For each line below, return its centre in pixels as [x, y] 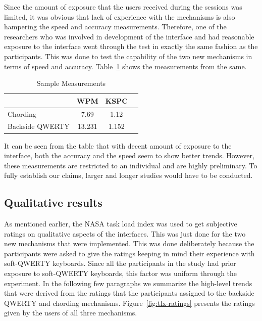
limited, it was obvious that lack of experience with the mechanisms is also [120, 16]
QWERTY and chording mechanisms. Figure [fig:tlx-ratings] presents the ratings [129, 303]
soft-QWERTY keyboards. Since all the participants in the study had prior [120, 263]
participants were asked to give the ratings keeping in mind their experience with [129, 253]
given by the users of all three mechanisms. [71, 313]
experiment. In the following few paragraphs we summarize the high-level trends [128, 283]
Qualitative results [53, 202]
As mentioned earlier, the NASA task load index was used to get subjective [121, 224]
